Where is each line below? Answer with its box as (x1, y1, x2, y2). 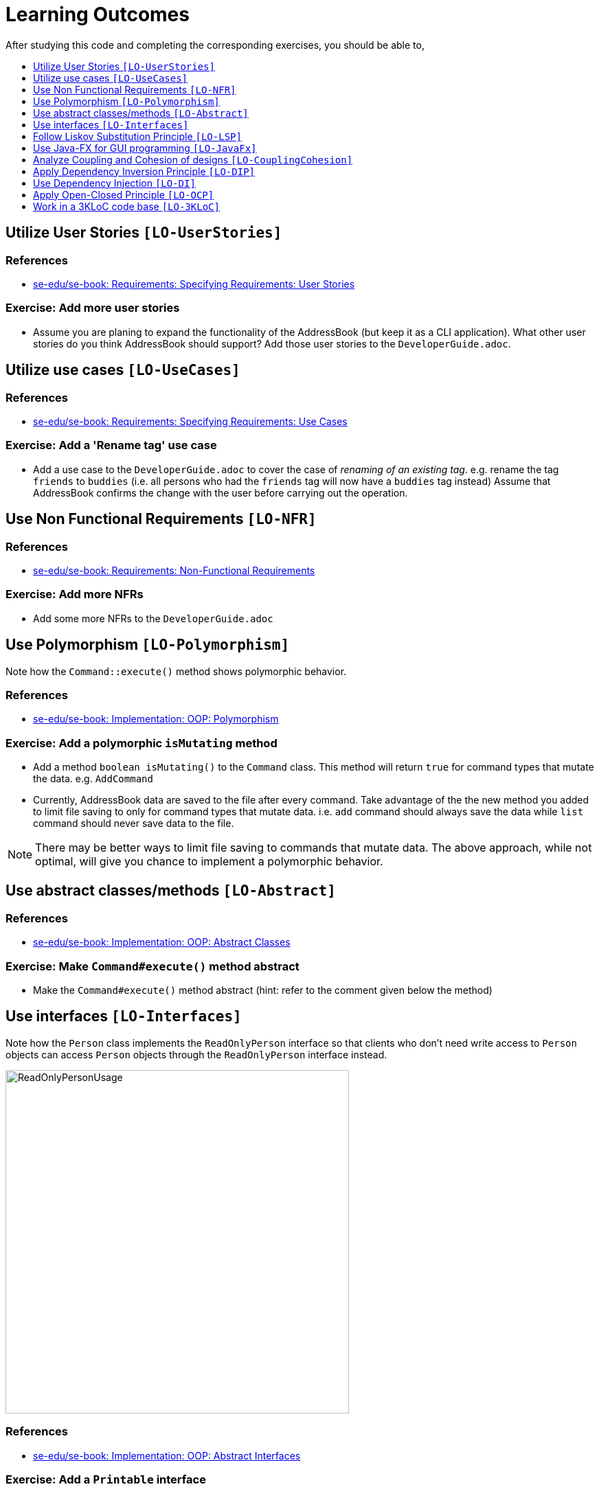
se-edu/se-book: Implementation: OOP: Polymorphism (33, 713, 279, 725)
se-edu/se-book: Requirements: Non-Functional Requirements (33, 564, 315, 576)
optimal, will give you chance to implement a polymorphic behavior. (35, 854, 383, 868)
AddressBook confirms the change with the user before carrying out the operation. (33, 486, 408, 499)
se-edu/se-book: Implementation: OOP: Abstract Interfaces (33, 1449, 301, 1462)
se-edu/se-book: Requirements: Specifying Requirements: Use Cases (33, 415, 348, 427)
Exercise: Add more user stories (5, 301, 180, 315)
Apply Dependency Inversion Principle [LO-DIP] (33, 165, 256, 177)
